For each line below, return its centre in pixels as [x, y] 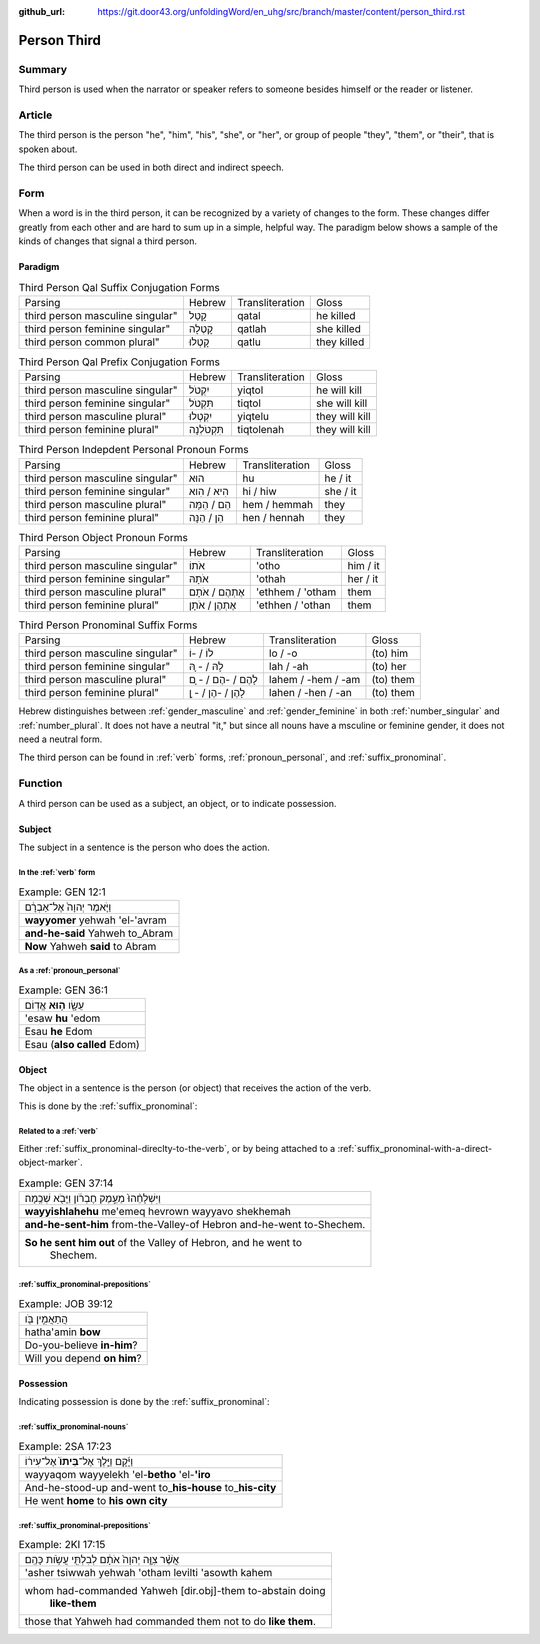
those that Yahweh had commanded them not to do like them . [170, 1622]
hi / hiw [259, 491]
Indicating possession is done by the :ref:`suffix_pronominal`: [144, 1402]
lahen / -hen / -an [310, 693]
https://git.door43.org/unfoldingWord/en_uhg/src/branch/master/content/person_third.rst [281, 11]
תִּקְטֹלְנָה [206, 430]
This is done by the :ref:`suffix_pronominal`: [108, 1106]
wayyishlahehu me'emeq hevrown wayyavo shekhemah [158, 1211]
